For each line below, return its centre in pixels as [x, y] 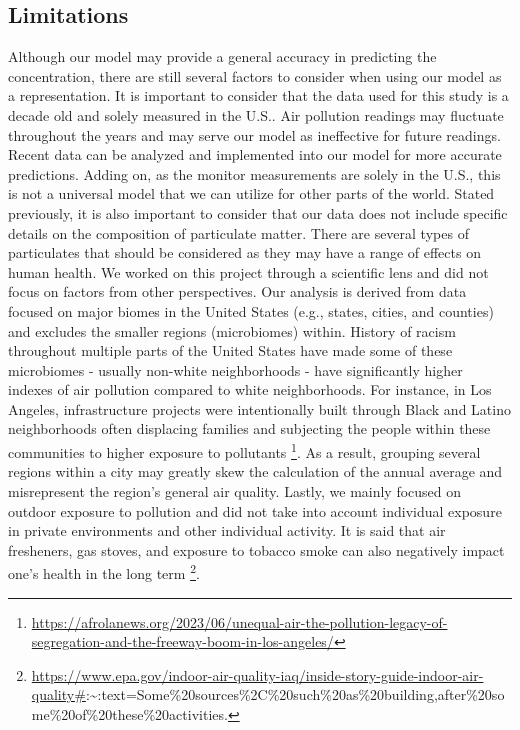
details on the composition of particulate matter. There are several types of [238, 232]
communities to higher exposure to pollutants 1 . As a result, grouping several [244, 450]
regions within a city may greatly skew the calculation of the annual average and [255, 471]
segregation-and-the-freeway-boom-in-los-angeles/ [182, 641]
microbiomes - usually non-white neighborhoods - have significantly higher [235, 369]
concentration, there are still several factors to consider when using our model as [255, 75]
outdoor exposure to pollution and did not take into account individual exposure [255, 510]
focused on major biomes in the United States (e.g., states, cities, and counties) [251, 310]
